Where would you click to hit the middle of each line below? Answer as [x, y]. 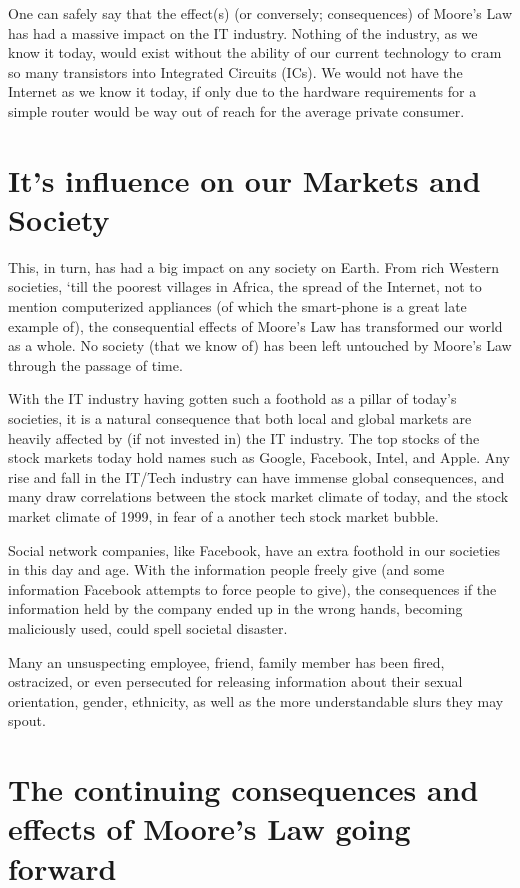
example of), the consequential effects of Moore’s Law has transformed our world [255, 325]
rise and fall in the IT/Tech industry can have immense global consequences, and [256, 476]
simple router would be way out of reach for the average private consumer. [236, 110]
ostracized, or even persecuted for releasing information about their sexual [235, 681]
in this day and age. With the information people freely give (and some [226, 569]
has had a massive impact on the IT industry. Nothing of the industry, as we [243, 32]
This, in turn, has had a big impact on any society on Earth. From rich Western [253, 266]
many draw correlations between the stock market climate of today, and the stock [258, 496]
